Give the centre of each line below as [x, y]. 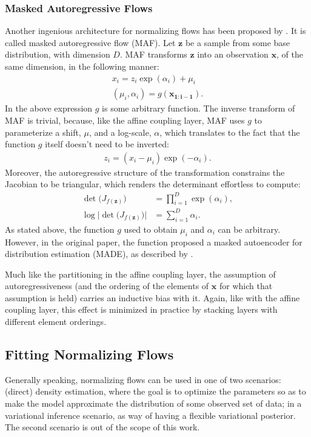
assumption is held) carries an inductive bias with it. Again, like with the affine [152, 297]
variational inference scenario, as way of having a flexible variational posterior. [150, 415]
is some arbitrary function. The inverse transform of [199, 108]
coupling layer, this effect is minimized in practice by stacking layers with [141, 309]
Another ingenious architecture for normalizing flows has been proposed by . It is [155, 31]
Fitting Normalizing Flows [89, 354]
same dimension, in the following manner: [82, 66]
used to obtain [151, 229]
